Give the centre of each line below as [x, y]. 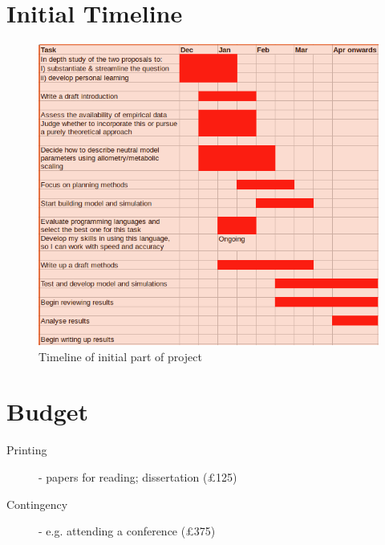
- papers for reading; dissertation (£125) [138, 477]
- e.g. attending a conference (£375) [127, 531]
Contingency [37, 504]
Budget [48, 411]
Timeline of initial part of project [120, 356]
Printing [27, 450]
